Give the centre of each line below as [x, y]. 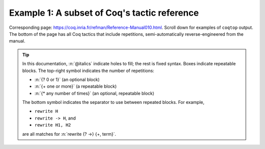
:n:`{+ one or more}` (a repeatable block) [76, 86]
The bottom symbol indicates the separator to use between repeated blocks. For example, [113, 102]
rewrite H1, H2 [53, 125]
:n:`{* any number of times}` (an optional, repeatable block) [94, 93]
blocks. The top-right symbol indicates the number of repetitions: [88, 71]
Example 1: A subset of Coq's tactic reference [104, 13]
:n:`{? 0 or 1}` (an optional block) [67, 79]
